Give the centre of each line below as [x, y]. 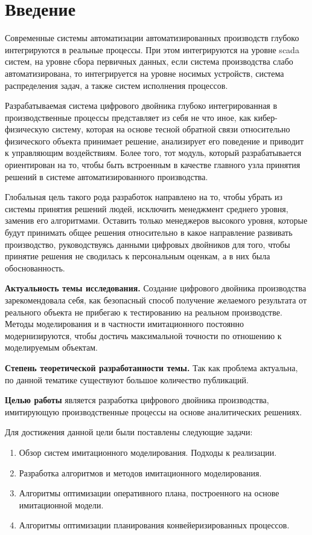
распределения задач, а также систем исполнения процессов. [116, 85]
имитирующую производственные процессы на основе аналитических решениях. [154, 411]
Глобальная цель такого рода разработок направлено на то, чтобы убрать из [144, 197]
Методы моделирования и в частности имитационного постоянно [125, 324]
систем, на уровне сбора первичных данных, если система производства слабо [149, 61]
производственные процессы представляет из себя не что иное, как [128, 117]
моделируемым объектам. [52, 347]
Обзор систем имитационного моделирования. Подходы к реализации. [148, 452]
